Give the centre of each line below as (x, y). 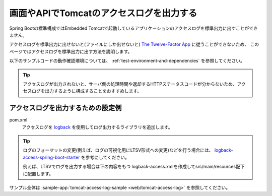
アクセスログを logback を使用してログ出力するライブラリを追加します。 (97, 127)
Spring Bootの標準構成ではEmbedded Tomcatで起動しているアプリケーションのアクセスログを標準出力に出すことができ (133, 28)
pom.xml (18, 120)
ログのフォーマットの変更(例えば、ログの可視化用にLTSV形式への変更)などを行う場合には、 (118, 150)
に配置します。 (38, 173)
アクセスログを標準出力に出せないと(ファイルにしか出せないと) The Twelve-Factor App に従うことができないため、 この (134, 44)
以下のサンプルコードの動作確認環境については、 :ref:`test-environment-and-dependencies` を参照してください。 (127, 61)
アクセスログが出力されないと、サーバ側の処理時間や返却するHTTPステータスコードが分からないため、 (130, 84)
